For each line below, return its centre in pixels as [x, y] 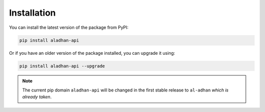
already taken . [37, 97]
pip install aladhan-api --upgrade [62, 66]
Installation [32, 13]
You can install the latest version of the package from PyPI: [69, 27]
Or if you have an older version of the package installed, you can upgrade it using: [92, 53]
